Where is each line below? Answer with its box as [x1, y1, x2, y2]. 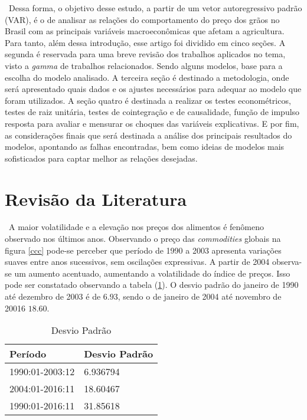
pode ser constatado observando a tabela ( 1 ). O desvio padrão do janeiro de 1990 [5, 278, 299, 291]
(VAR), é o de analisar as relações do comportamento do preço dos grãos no [5, 13, 280, 25]
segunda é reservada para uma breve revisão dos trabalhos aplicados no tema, [5, 48, 286, 60]
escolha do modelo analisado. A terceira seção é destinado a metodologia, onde [5, 71, 289, 83]
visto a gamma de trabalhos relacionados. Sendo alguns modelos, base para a [5, 59, 283, 71]
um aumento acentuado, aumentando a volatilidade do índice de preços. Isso [14, 267, 290, 279]
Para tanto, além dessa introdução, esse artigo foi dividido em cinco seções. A [5, 36, 286, 48]
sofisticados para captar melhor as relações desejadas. [5, 152, 198, 164]
